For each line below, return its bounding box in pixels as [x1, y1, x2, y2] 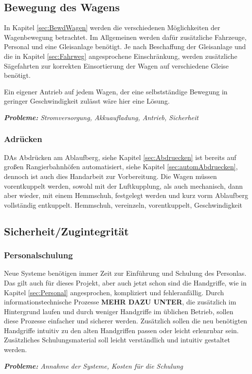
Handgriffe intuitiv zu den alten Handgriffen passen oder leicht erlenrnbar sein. [4, 325, 239, 335]
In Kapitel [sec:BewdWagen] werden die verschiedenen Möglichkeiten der [4, 22, 220, 33]
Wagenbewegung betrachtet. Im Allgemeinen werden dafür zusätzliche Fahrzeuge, [4, 32, 247, 42]
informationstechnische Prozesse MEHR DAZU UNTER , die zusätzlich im [4, 297, 236, 307]
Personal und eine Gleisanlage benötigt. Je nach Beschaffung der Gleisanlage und [4, 41, 246, 52]
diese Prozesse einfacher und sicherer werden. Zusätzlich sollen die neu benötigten [4, 316, 248, 326]
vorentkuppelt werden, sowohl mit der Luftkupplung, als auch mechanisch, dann [4, 180, 243, 191]
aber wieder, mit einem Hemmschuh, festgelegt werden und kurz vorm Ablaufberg [4, 190, 249, 200]
